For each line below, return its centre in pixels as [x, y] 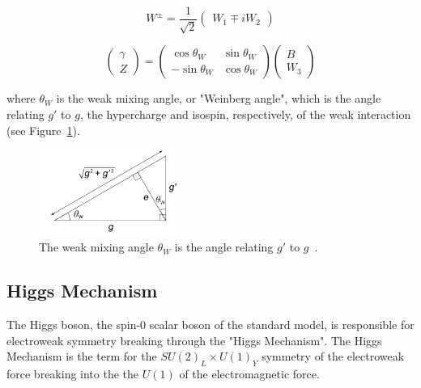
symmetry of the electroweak [333, 356]
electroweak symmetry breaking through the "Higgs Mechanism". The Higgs [194, 340]
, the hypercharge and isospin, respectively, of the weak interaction [245, 114]
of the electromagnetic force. [249, 374]
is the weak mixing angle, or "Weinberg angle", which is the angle [219, 98]
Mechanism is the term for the [82, 356]
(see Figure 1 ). [43, 130]
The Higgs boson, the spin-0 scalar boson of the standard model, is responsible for [210, 325]
